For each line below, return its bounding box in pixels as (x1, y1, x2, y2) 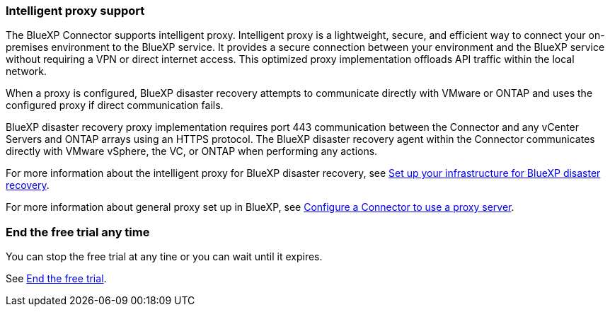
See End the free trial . (6, 272, 107, 285)
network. (6, 65, 47, 78)
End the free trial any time (6, 224, 150, 239)
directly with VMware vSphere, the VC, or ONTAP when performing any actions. (6, 145, 378, 158)
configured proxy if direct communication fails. (6, 99, 224, 112)
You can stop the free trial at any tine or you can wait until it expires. (6, 250, 323, 263)
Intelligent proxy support (6, 4, 145, 18)
